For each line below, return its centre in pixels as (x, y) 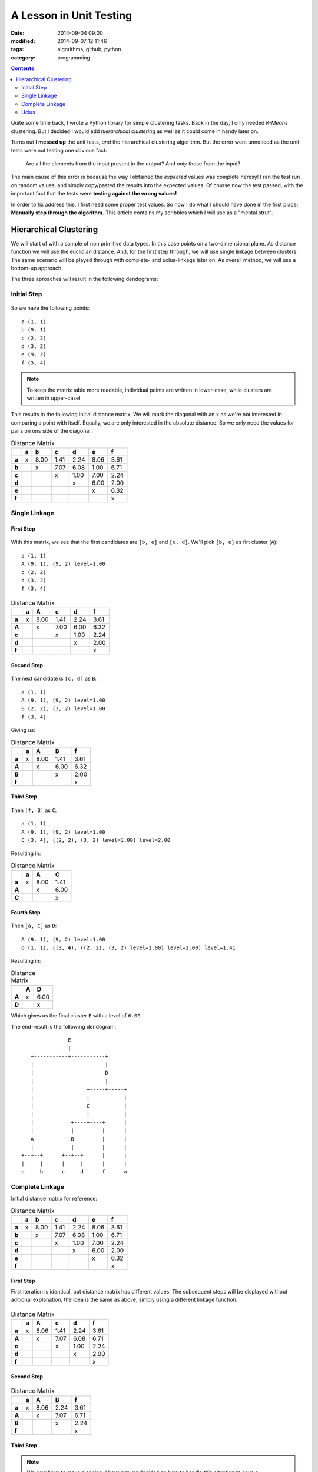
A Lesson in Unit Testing (72, 15)
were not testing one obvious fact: (65, 150)
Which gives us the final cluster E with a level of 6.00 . (77, 1016)
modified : (23, 41)
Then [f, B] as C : (34, 810)
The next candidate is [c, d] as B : (54, 679)
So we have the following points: (50, 308)
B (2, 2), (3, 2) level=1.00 (63, 709)
